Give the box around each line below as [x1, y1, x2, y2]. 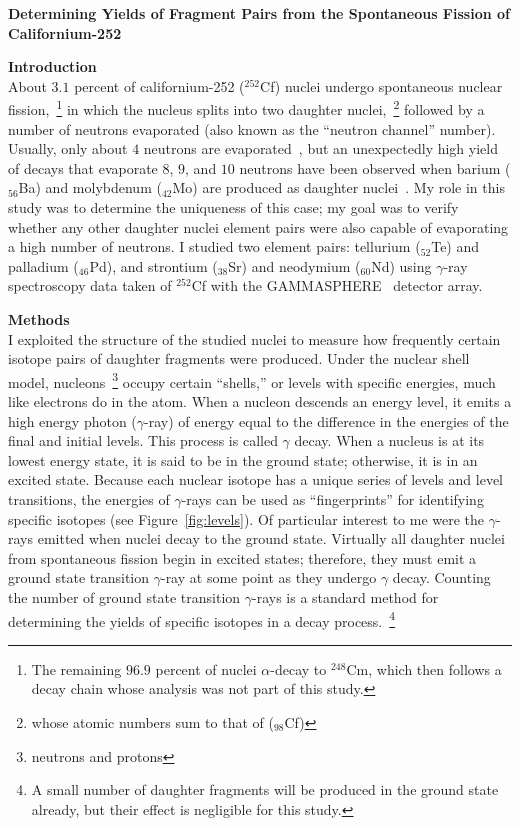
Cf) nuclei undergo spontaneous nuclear [260, 75, 503, 96]
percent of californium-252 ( [74, 75, 245, 96]
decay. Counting [392, 567, 491, 588]
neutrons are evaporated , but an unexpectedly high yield [143, 138, 498, 159]
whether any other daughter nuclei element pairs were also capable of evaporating [8, 216, 509, 237]
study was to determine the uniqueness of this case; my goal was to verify [8, 197, 459, 217]
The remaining [31, 658, 122, 679]
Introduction [8, 56, 97, 77]
